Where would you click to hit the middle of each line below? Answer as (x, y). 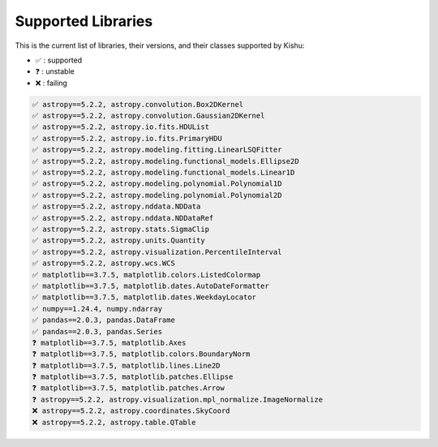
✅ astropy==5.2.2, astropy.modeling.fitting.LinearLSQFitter (157, 150)
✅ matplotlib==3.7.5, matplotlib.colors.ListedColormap (146, 275)
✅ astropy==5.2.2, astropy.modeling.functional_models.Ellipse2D (165, 161)
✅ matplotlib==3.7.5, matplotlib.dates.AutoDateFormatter (150, 286)
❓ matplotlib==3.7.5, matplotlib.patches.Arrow (128, 388)
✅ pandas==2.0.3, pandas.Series (97, 331)
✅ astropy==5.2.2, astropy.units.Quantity (119, 241)
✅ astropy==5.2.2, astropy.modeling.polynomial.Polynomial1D (157, 184)
